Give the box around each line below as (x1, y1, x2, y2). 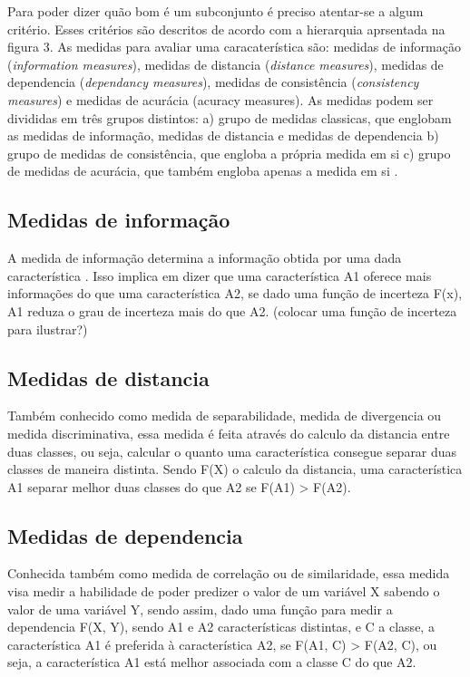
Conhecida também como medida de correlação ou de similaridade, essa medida (7, 564, 450, 583)
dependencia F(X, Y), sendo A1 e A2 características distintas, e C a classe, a (7, 617, 435, 636)
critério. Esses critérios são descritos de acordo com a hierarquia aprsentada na (7, 19, 446, 38)
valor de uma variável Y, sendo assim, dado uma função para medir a (7, 599, 393, 618)
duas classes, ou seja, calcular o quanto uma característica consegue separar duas (7, 441, 457, 460)
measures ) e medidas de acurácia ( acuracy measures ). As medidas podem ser (7, 90, 434, 109)
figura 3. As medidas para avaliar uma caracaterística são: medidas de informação (7, 37, 461, 56)
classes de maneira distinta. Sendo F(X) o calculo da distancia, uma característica (7, 459, 463, 479)
